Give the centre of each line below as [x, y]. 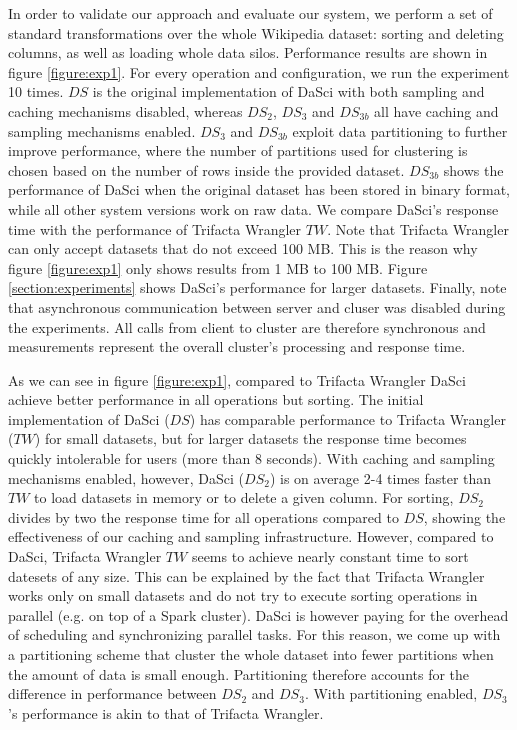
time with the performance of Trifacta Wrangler [155, 228]
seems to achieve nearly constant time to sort [330, 556]
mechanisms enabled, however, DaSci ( [126, 477]
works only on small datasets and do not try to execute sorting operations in [243, 595]
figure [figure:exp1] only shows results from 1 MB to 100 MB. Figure [218, 267]
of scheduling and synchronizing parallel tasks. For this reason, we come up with [254, 634]
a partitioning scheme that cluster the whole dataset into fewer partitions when [251, 654]
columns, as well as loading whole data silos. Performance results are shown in [248, 52]
